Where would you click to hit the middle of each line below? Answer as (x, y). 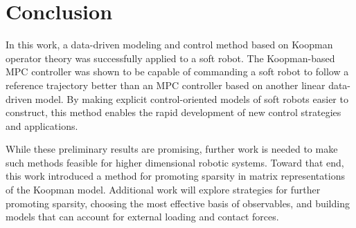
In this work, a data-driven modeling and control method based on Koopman (169, 45)
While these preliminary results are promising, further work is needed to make (172, 149)
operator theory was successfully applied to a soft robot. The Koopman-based (170, 58)
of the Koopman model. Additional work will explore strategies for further (163, 190)
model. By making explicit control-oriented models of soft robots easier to (192, 98)
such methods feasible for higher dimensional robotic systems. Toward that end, (175, 162)
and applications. (42, 125)
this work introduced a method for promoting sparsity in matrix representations (175, 176)
